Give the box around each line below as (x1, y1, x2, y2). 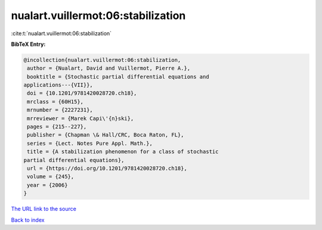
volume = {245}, (27, 173, 75, 180)
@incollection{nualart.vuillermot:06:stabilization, (23, 57, 181, 63)
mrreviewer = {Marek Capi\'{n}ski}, (27, 115, 134, 122)
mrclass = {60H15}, (27, 98, 83, 105)
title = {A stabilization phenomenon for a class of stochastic (27, 148, 219, 155)
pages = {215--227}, (27, 123, 87, 130)
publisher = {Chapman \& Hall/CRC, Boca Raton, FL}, (27, 132, 184, 138)
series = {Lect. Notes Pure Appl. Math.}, (27, 140, 153, 147)
